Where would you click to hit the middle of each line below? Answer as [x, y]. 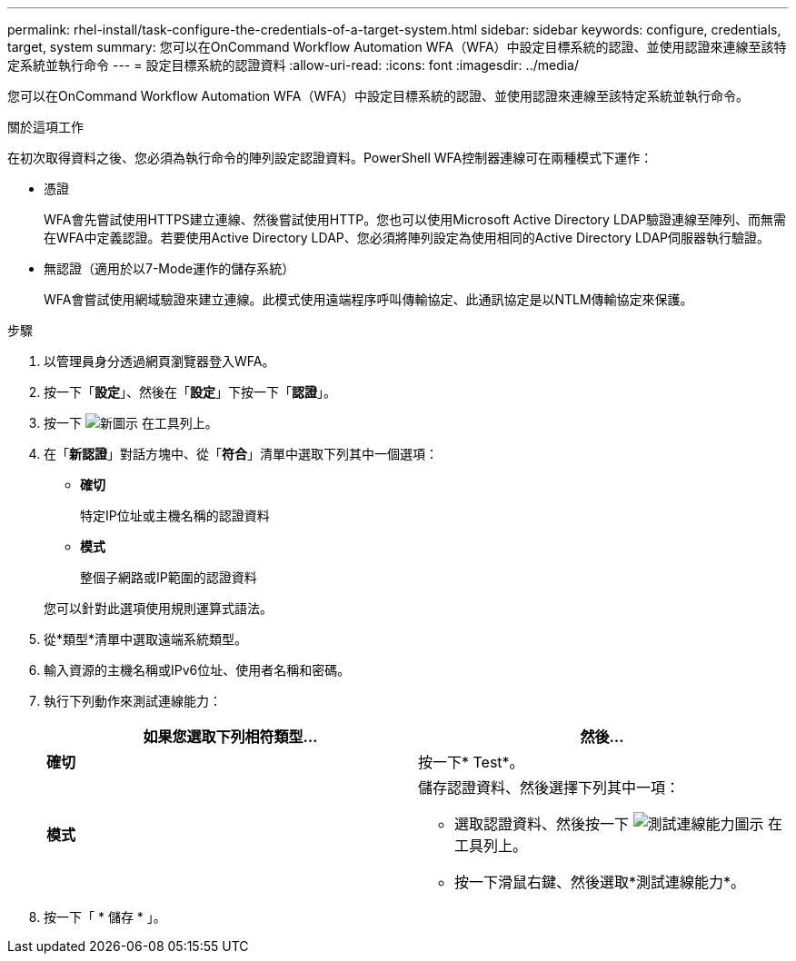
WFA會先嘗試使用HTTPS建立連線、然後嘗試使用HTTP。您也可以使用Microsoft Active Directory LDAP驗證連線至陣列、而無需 [415, 219]
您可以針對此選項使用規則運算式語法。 [158, 608]
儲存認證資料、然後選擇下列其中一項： [549, 788]
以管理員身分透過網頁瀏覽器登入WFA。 [159, 361]
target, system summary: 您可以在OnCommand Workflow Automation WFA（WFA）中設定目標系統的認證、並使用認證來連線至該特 [397, 47]
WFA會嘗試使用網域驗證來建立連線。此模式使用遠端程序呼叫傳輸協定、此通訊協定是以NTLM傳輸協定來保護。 [368, 299]
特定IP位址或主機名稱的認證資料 [175, 515]
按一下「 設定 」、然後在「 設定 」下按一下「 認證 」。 [190, 392]
